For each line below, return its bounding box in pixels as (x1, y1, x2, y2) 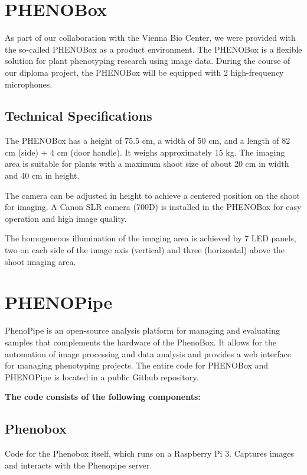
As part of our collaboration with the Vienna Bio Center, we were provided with (5, 31, 296, 44)
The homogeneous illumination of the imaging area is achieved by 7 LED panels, (5, 232, 296, 244)
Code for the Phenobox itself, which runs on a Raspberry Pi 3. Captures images (5, 447, 295, 460)
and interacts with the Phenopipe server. (5, 458, 152, 471)
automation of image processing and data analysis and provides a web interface (5, 347, 292, 360)
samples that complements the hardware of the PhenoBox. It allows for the (5, 335, 277, 348)
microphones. (5, 77, 53, 90)
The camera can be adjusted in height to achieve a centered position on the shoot (5, 189, 300, 201)
